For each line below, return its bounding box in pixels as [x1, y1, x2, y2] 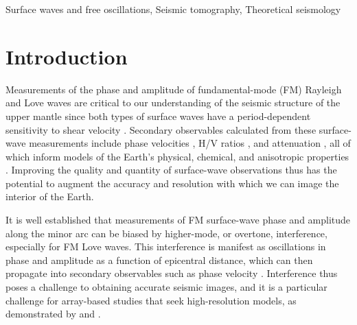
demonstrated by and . [5, 306, 101, 321]
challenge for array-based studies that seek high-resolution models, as [5, 293, 297, 307]
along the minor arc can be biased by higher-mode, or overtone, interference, [5, 226, 327, 240]
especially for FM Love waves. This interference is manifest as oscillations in [5, 239, 326, 254]
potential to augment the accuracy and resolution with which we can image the [5, 176, 339, 190]
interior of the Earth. [5, 189, 94, 204]
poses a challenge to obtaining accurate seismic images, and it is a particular [5, 280, 327, 294]
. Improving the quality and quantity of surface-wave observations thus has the [5, 162, 337, 177]
